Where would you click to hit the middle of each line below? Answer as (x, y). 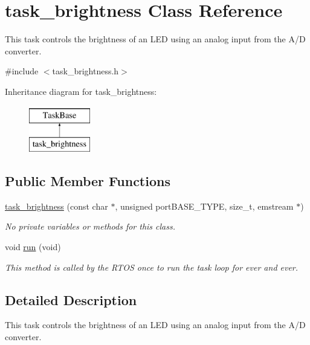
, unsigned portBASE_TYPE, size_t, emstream (204, 206)
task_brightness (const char (57, 206)
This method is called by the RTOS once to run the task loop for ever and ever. (152, 267)
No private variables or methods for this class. (90, 226)
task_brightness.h (86, 71)
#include (22, 71)
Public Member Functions (88, 181)
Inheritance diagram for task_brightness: (81, 91)
